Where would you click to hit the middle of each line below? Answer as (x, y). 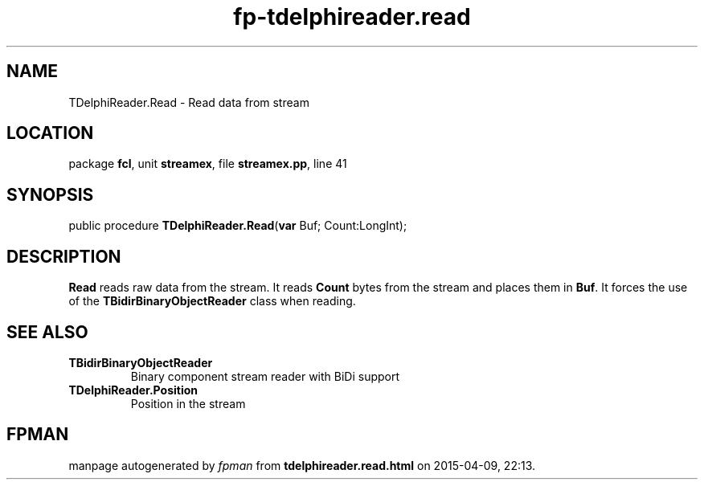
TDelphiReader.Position (133, 390)
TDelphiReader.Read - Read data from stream (189, 102)
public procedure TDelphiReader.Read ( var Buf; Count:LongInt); (238, 226)
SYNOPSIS (50, 194)
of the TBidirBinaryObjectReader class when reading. (212, 301)
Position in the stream (188, 403)
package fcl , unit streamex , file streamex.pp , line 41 (208, 164)
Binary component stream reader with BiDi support (265, 376)
